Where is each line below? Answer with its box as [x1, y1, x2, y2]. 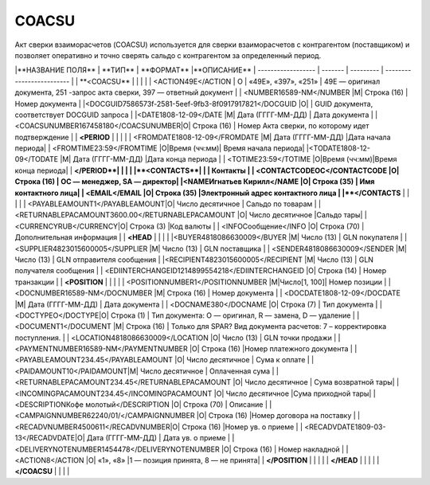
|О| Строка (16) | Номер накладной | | [221, 444, 349, 454]
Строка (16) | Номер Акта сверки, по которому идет [192, 121, 369, 131]
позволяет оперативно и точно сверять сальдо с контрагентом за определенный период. [14, 50, 322, 60]
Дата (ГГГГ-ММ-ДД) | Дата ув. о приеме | [86, 433, 231, 443]
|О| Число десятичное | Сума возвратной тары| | [232, 377, 400, 387]
